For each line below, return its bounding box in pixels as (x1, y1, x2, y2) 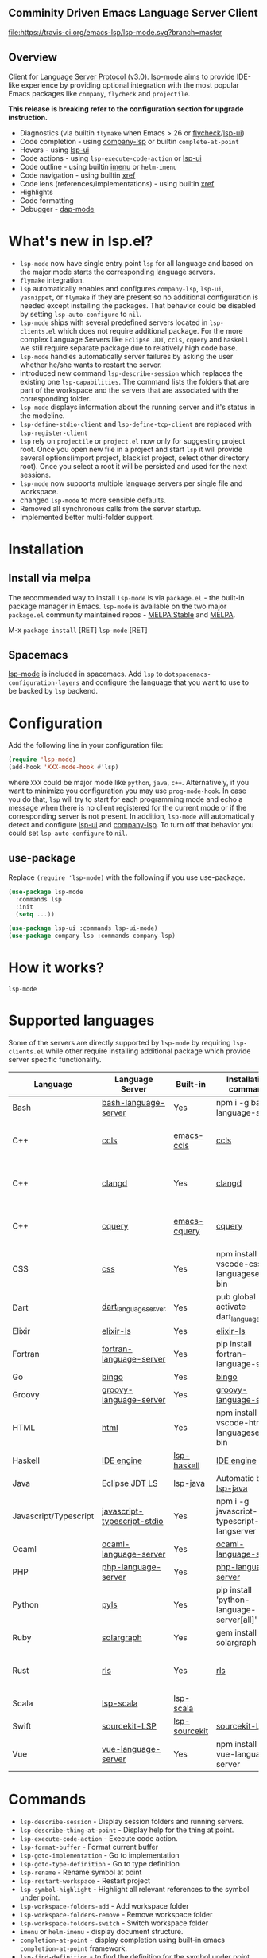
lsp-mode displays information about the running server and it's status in (19, 402, 256, 412)
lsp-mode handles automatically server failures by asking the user (19, 351, 234, 361)
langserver (215, 1526, 257, 1537)
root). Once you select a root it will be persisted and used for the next (19, 461, 248, 471)
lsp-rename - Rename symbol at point (19, 1867, 142, 1878)
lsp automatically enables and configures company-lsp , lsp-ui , (19, 283, 224, 293)
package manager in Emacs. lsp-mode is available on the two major (8, 601, 227, 611)
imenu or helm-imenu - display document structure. (19, 1927, 184, 1937)
